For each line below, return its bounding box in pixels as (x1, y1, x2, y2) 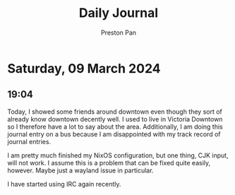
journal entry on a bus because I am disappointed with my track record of (7, 129, 221, 138)
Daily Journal (78, 5, 159, 21)
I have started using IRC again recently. (7, 179, 121, 188)
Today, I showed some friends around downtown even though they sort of (7, 107, 222, 116)
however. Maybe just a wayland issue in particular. (7, 166, 154, 175)
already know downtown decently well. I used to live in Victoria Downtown (7, 114, 223, 123)
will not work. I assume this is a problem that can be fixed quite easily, (7, 158, 211, 167)
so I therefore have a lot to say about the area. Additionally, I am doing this (7, 122, 224, 131)
